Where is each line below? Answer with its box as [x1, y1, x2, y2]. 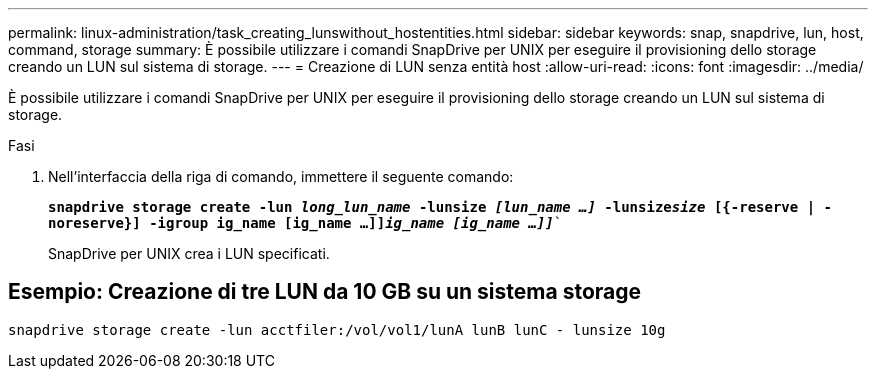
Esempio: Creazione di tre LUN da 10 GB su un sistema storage [8, 279, 642, 305]
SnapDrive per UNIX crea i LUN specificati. [48, 245, 330, 262]
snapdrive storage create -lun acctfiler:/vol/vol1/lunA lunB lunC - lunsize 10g [8, 321, 666, 338]
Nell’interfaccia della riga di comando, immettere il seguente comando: [48, 168, 514, 185]
